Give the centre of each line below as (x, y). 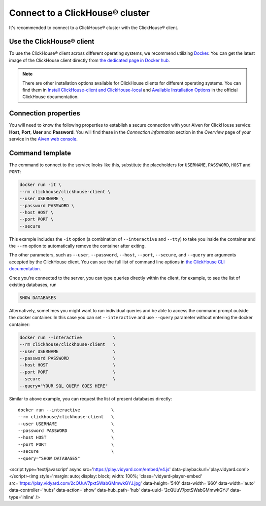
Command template (40, 153)
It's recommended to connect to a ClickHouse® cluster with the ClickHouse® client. (94, 28)
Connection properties (45, 113)
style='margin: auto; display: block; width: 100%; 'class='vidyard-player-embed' (121, 476)
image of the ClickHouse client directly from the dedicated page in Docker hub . (89, 60)
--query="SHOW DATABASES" (49, 458)
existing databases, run (33, 285)
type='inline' (22, 497)
